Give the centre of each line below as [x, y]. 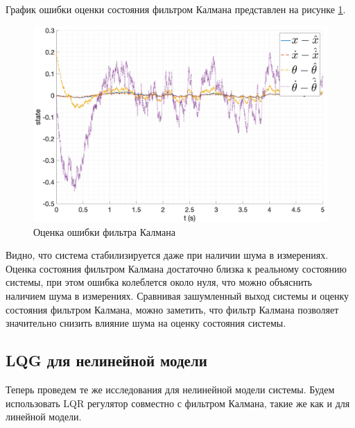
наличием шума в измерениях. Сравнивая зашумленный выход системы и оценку [177, 295]
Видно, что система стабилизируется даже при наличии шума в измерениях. [167, 255]
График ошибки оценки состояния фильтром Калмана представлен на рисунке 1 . [176, 9]
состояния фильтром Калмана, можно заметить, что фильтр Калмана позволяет [172, 309]
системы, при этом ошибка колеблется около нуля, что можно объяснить [159, 282]
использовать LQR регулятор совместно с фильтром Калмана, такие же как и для [178, 403]
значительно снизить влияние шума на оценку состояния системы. [146, 323]
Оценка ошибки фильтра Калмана [104, 231]
